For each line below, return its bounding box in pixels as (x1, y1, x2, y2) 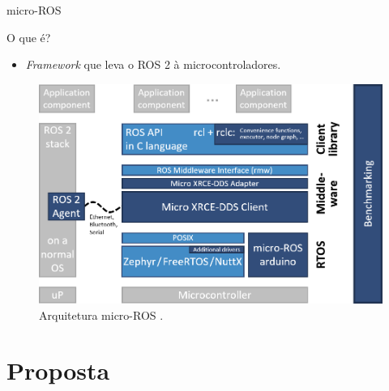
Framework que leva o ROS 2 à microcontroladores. (25, 56, 281, 73)
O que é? (6, 28, 51, 45)
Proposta (6, 354, 110, 387)
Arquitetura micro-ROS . (39, 306, 164, 323)
